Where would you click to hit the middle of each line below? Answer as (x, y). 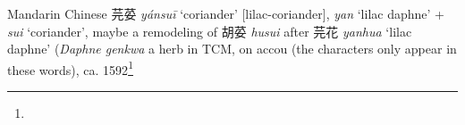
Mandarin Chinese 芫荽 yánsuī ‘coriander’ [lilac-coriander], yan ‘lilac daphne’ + (226, 13)
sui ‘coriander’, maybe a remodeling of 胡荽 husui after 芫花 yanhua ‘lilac (210, 31)
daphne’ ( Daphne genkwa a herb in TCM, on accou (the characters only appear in (232, 49)
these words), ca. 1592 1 (70, 68)
